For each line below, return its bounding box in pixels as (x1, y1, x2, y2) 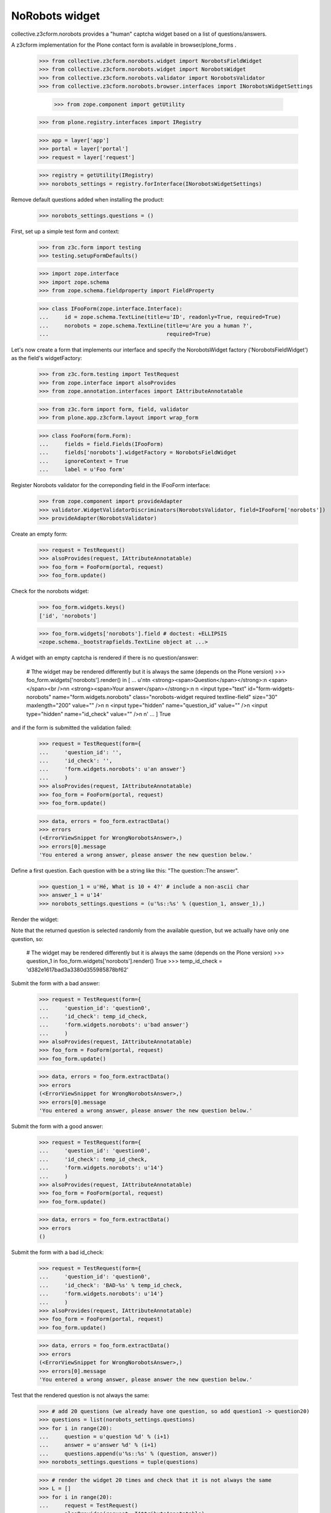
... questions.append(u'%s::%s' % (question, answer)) (39, 1450, 217, 1457)
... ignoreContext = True (39, 458, 129, 464)
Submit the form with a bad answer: (11, 980, 100, 987)
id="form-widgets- (248, 684, 295, 692)
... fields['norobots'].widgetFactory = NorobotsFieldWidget (39, 449, 237, 456)
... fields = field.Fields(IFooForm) (39, 441, 164, 448)
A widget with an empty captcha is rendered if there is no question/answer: (11, 654, 199, 661)
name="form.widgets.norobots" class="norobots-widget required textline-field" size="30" (52, 694, 278, 701)
